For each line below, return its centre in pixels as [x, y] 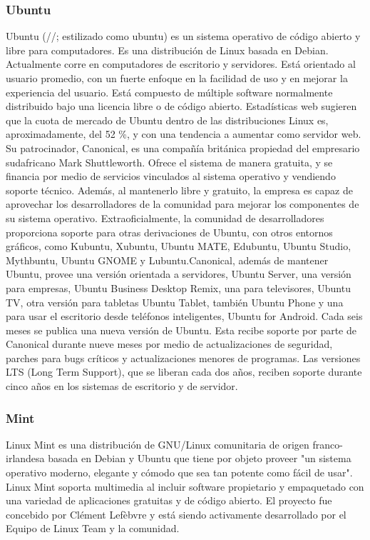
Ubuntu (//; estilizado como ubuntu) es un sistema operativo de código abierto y [183, 36]
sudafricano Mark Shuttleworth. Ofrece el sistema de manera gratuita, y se [169, 162]
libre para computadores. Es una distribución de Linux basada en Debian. [167, 50]
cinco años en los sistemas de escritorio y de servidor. [122, 386]
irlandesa [25, 458]
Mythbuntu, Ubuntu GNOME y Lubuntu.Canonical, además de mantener [167, 260]
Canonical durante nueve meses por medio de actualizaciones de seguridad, [169, 344]
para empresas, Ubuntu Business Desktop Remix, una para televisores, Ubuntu [178, 287]
